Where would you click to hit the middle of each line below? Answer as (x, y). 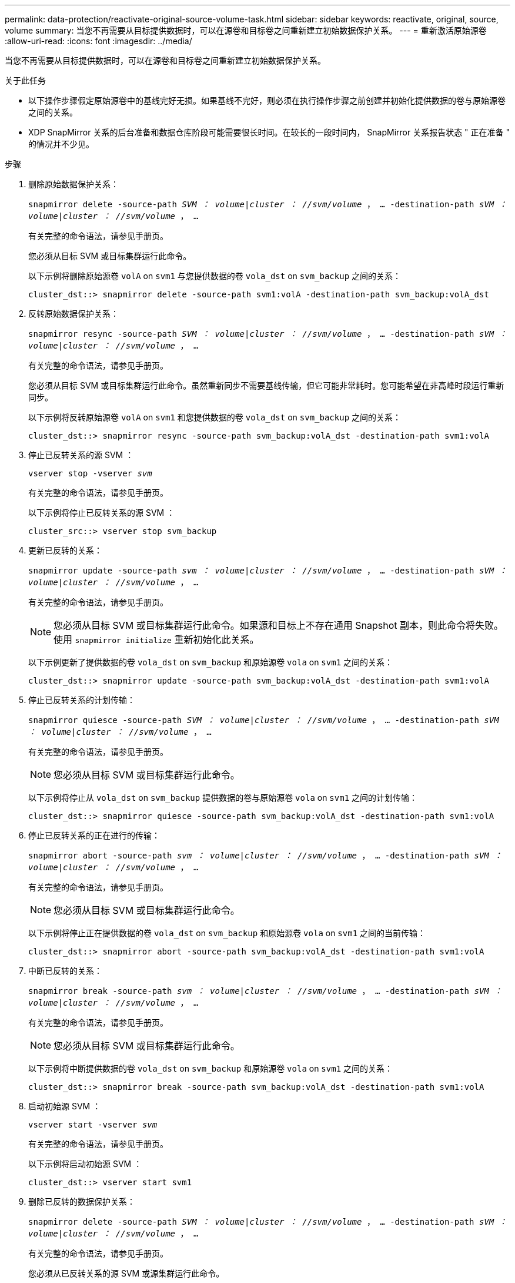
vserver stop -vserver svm (90, 473)
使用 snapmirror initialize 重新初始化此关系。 (156, 639)
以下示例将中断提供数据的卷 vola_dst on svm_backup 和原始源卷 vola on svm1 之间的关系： (211, 1068)
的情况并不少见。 (61, 144)
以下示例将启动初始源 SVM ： (85, 1164)
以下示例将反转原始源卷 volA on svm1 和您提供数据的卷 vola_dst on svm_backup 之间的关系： (215, 417)
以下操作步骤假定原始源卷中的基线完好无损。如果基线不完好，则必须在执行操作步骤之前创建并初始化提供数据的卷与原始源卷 (267, 100)
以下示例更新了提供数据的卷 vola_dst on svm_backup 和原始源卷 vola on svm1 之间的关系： (211, 662)
